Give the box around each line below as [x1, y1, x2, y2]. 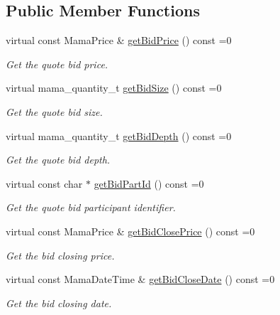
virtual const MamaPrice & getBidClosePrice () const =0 [6, 223, 255, 238]
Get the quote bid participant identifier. [6, 200, 176, 215]
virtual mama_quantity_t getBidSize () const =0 [6, 80, 222, 95]
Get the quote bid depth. [6, 152, 111, 167]
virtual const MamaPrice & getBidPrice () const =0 [6, 33, 232, 48]
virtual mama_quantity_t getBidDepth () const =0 [6, 128, 232, 143]
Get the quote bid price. [6, 56, 108, 71]
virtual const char [6, 176, 83, 191]
